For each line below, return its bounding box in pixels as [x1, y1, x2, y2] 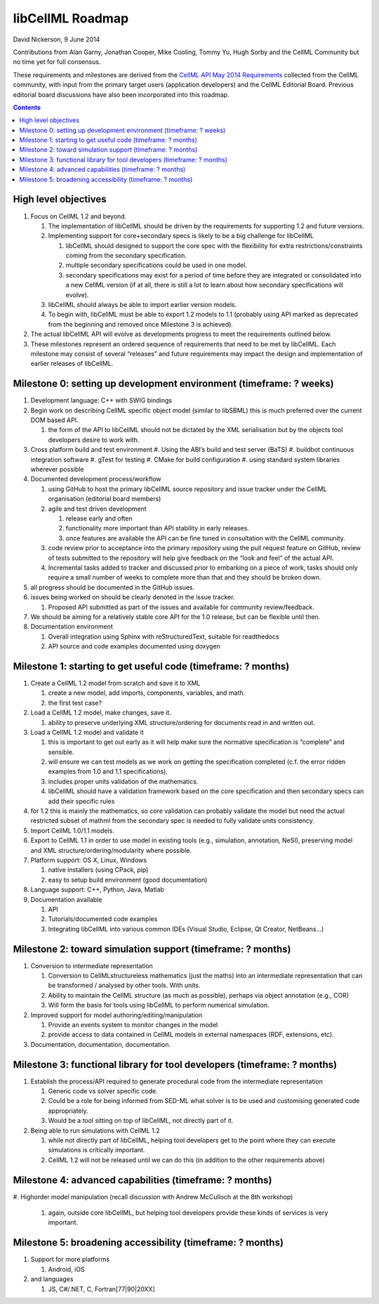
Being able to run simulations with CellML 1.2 [30, 1126, 161, 1135]
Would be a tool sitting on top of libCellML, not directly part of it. [48, 1116, 234, 1125]
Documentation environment [30, 622, 114, 631]
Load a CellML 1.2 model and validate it [30, 728, 144, 736]
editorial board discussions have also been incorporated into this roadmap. [13, 90, 230, 98]
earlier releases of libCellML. [30, 359, 114, 368]
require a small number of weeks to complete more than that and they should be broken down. [48, 573, 321, 582]
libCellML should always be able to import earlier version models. [48, 301, 237, 309]
